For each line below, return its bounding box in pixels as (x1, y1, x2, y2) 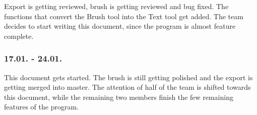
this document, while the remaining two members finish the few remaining (4, 91, 233, 102)
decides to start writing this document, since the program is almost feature (4, 21, 236, 31)
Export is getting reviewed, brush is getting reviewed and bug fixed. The (4, 1, 229, 11)
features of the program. (4, 101, 79, 112)
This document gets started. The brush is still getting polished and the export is (4, 72, 253, 82)
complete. (4, 30, 34, 41)
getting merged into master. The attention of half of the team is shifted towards (4, 82, 251, 92)
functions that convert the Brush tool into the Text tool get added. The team (4, 11, 243, 21)
